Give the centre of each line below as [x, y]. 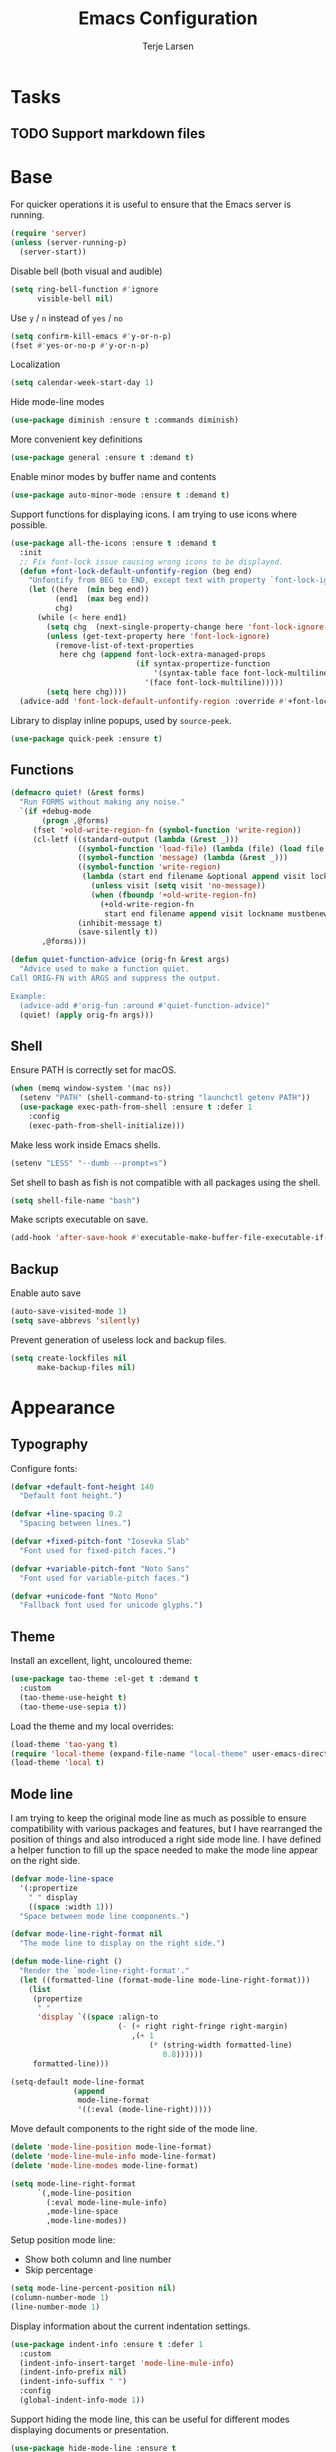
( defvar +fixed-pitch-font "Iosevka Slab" [100, 1542]
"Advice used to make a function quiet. [104, 969]
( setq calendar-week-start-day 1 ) [82, 383]
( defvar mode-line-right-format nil [86, 1934]
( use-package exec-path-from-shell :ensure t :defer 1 [136, 1107]
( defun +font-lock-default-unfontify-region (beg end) [136, 571]
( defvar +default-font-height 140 [82, 1487]
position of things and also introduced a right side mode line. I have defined [166, 1839]
